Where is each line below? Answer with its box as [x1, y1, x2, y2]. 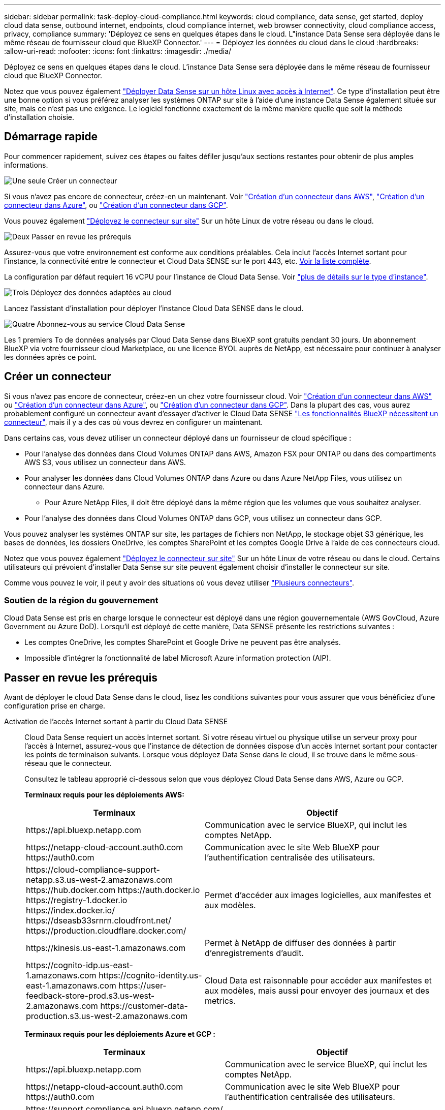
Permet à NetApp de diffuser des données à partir [205, 938, 396, 948]
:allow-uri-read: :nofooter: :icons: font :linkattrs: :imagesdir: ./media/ [4, 47, 232, 55]
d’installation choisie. [4, 113, 75, 121]
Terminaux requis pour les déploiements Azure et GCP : [24, 1030, 216, 1039]
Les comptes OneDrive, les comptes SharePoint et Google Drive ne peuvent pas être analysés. [24, 638, 341, 647]
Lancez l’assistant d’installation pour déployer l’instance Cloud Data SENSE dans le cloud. [4, 303, 304, 313]
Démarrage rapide [4, 130, 98, 143]
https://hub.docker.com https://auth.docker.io [26, 885, 200, 896]
